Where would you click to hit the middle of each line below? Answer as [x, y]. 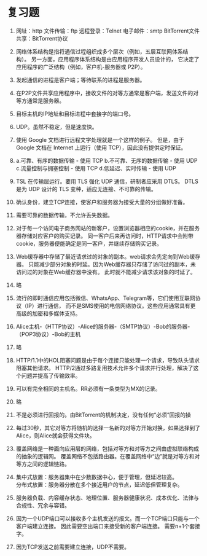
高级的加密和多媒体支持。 [48, 313]
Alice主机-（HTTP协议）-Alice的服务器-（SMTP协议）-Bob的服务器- [103, 326]
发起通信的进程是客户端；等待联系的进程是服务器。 [80, 80]
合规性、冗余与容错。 [43, 505]
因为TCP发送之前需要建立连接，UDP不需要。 [73, 547]
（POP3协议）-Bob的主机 [48, 334]
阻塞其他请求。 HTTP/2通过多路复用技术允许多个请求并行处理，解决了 [104, 368]
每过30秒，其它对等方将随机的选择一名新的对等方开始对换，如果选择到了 [108, 428]
